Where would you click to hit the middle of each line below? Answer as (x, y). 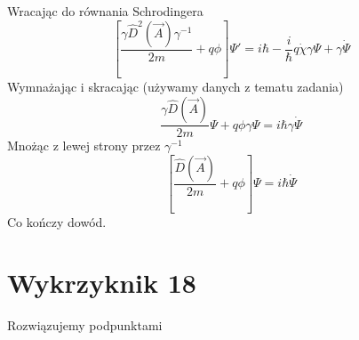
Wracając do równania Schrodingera (105, 11)
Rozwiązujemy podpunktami (85, 325)
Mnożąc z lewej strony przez (84, 146)
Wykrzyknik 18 (102, 283)
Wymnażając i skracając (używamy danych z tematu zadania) (176, 87)
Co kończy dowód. (57, 221)
